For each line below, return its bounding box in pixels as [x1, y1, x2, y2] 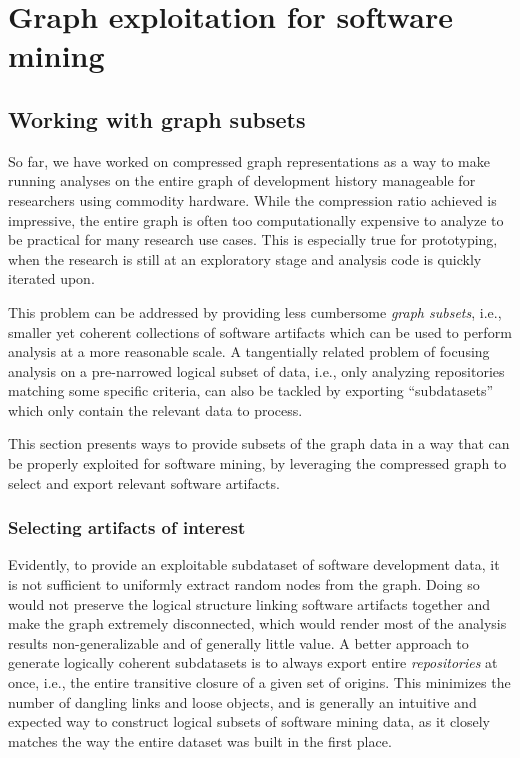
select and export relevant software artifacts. [8, 472, 280, 493]
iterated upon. [8, 268, 95, 289]
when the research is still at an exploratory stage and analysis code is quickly [8, 248, 482, 269]
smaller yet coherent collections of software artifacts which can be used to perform [8, 321, 512, 342]
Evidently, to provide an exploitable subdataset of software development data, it [8, 554, 500, 575]
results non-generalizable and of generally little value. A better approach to [8, 632, 469, 653]
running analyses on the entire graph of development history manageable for [8, 170, 476, 191]
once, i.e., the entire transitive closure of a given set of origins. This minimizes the [8, 672, 511, 693]
